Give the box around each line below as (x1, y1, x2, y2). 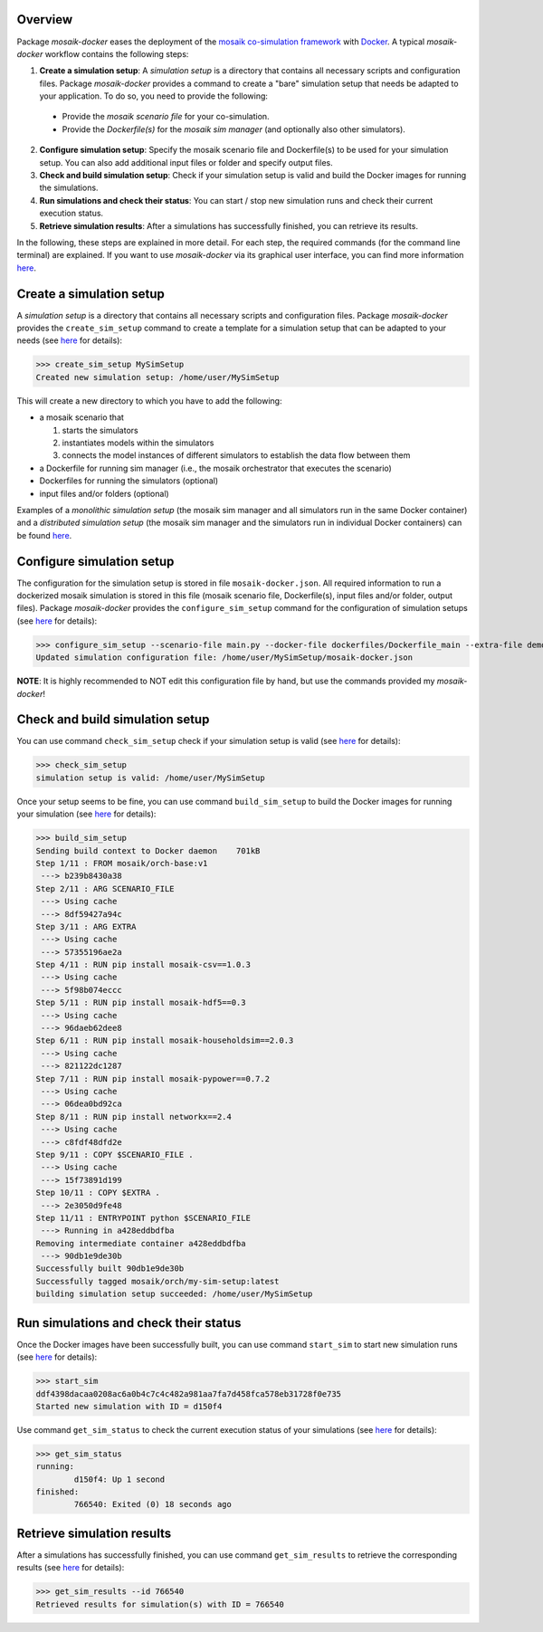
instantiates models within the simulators (62, 437, 214, 448)
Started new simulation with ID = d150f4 (35, 1401, 223, 1411)
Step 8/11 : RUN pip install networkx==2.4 (35, 1112, 233, 1121)
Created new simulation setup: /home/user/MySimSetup (35, 372, 280, 382)
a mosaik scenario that (39, 412, 124, 423)
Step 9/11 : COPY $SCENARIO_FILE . (35, 1150, 194, 1160)
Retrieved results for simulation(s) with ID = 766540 (35, 1599, 284, 1609)
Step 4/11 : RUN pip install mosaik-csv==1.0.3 (35, 959, 251, 970)
